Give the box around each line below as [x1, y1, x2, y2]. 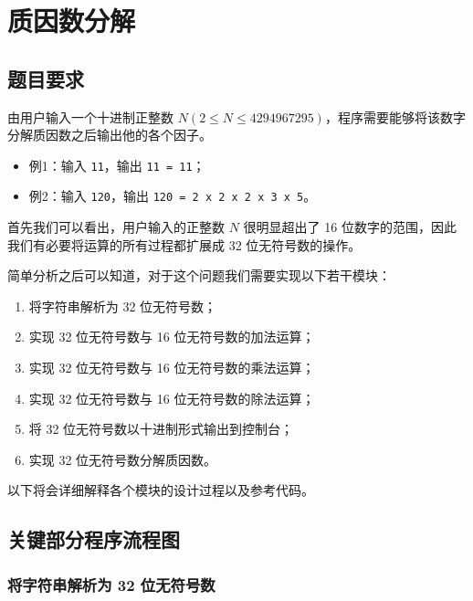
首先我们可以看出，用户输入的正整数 [7, 217, 225, 237]
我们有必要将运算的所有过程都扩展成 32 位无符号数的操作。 [7, 235, 362, 254]
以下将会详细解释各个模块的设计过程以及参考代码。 [7, 480, 314, 500]
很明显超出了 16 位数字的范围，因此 [243, 217, 457, 237]
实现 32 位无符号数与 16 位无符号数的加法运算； [28, 327, 315, 346]
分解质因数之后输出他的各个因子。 [7, 125, 212, 144]
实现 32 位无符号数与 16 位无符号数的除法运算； [28, 388, 315, 407]
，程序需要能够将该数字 [324, 107, 466, 126]
